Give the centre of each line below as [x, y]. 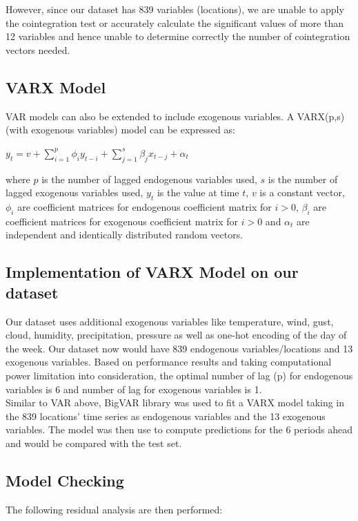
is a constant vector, [302, 192]
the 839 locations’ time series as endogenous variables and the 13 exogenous [166, 416]
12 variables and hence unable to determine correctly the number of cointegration [178, 36]
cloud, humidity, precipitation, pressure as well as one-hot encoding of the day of [176, 335]
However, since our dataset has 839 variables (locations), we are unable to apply [175, 9]
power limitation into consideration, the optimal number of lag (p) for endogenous [179, 375]
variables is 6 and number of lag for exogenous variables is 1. [134, 389]
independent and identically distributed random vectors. [125, 235]
